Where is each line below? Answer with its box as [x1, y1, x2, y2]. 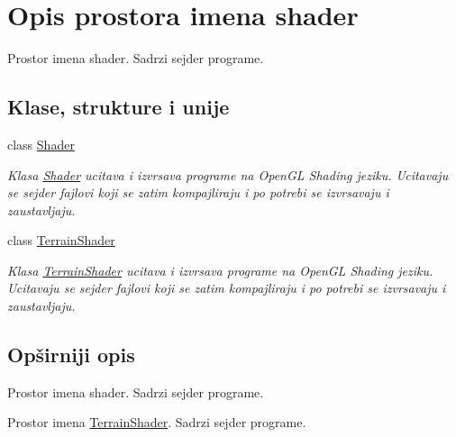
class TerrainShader [7, 231, 115, 250]
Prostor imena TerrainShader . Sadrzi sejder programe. [7, 413, 306, 432]
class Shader [7, 134, 75, 153]
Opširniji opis [7, 341, 135, 369]
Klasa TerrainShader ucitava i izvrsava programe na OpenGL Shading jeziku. [7, 260, 433, 279]
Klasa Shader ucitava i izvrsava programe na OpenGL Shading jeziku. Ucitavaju [7, 165, 449, 184]
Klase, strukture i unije [7, 93, 230, 121]
